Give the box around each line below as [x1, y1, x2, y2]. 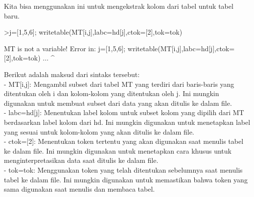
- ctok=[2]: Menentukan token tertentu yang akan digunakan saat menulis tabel [4, 136, 244, 146]
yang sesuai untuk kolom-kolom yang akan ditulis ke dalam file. [4, 126, 194, 137]
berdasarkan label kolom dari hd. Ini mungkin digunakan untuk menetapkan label [4, 117, 251, 127]
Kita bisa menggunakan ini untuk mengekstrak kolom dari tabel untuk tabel [4, 1, 233, 11]
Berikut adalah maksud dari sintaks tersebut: [4, 69, 140, 79]
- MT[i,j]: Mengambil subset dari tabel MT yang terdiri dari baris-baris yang [4, 79, 234, 89]
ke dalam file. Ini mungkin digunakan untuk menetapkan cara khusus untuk [4, 145, 231, 156]
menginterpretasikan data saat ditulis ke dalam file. [4, 155, 159, 165]
